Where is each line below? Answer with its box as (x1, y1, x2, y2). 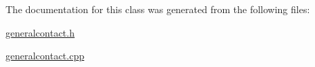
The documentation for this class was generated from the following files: (6, 2, 310, 16)
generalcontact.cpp (6, 48, 84, 63)
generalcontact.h (6, 25, 75, 39)
